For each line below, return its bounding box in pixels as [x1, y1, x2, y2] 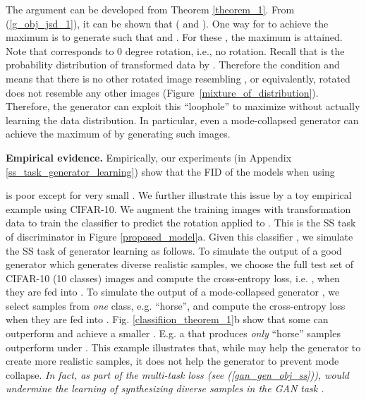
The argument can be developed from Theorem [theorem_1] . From [6, 2, 295, 16]
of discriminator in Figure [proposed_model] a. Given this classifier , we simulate [6, 229, 353, 243]
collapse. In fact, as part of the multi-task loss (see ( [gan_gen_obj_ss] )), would [6, 367, 349, 382]
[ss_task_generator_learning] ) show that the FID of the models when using [6, 164, 335, 178]
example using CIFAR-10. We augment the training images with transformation [6, 201, 351, 216]
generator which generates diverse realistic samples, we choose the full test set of [6, 257, 354, 272]
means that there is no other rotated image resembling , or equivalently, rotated [6, 71, 350, 85]
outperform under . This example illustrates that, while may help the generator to [6, 339, 361, 354]
